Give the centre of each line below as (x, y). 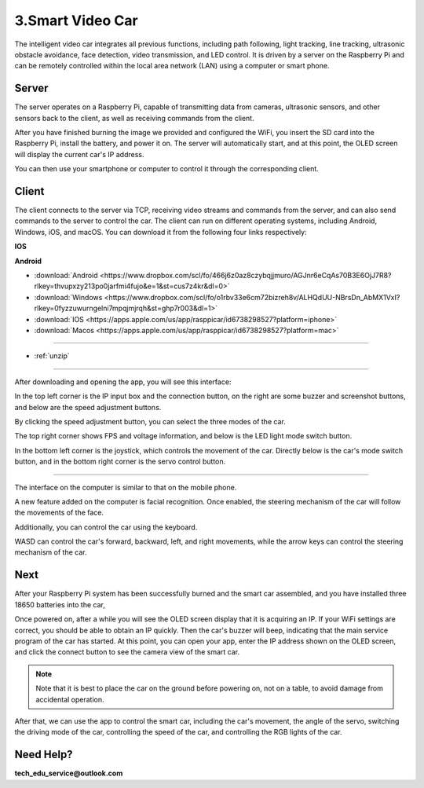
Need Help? (44, 755)
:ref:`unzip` (52, 356)
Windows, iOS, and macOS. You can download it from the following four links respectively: (161, 232)
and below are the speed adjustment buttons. (88, 407)
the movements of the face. (59, 513)
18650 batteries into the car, (60, 604)
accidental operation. (70, 699)
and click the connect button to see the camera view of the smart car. (127, 652)
